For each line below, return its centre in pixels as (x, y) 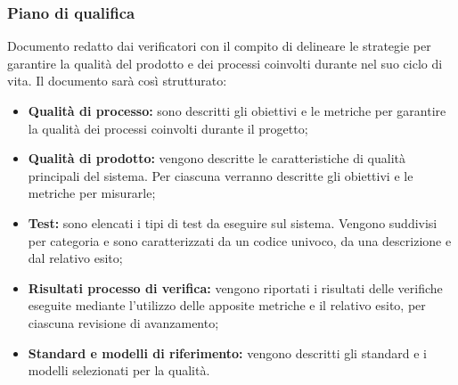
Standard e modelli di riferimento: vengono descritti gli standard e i (227, 352)
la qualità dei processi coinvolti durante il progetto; (168, 128)
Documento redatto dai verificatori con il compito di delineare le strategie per (219, 46)
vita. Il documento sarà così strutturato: (117, 81)
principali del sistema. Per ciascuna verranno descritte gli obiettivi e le (221, 175)
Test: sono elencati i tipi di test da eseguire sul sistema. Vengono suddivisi (233, 222)
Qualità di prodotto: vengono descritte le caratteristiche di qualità (217, 158)
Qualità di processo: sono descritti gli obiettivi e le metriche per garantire (237, 111)
